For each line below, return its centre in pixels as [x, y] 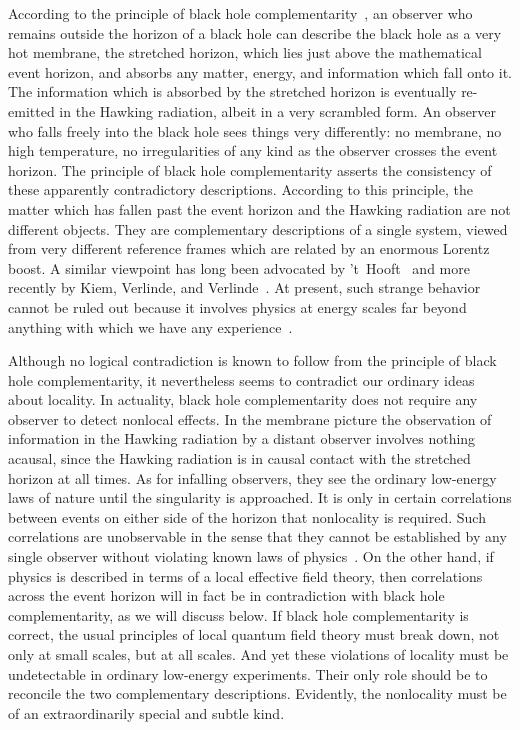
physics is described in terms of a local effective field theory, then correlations [245, 575]
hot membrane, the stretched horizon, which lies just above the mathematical [245, 52]
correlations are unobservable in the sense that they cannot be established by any [257, 536]
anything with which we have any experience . [150, 326]
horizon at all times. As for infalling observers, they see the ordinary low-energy [252, 477]
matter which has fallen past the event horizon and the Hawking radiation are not [259, 208]
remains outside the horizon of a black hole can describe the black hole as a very [255, 32]
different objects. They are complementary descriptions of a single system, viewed [258, 228]
